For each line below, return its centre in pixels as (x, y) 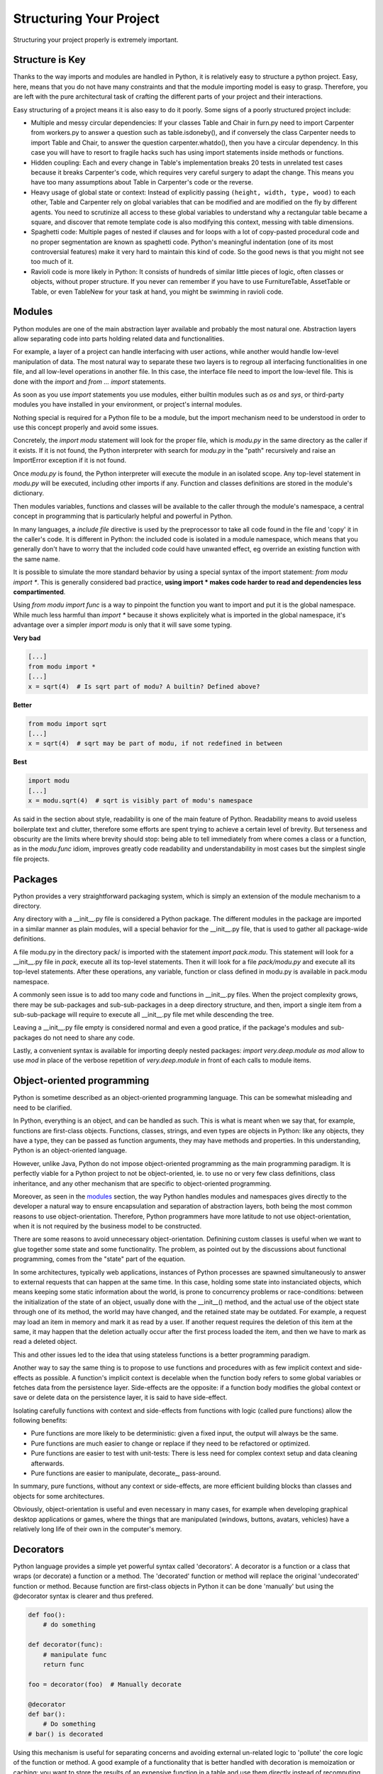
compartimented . (39, 592)
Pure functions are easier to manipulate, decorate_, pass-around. (126, 1473)
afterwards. (48, 1463)
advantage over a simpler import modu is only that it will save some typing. (122, 625)
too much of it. (52, 262)
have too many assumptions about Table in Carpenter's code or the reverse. (142, 182)
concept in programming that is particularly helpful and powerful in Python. (123, 516)
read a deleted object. (45, 1342)
